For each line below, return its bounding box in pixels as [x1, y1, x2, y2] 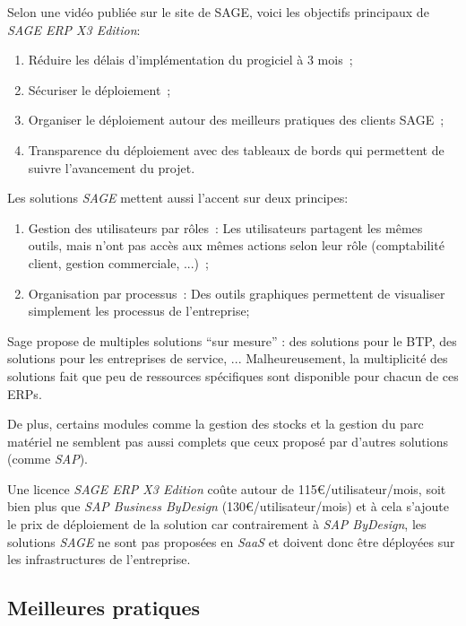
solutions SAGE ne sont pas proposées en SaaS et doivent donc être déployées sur [7, 532, 455, 551]
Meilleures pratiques [7, 594, 201, 622]
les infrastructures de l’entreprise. [7, 550, 191, 569]
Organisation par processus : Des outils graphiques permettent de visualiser [28, 283, 445, 302]
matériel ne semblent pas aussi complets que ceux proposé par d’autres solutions [7, 431, 448, 450]
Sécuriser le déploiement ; [28, 80, 171, 99]
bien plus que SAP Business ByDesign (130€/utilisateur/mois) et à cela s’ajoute [7, 497, 449, 516]
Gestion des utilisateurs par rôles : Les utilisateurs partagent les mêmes [28, 218, 423, 237]
